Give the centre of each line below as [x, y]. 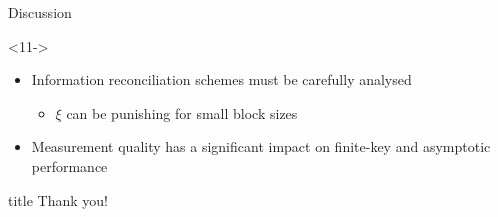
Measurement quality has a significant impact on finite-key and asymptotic [261, 146]
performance [69, 165]
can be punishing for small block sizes [182, 112]
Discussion [40, 12]
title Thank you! [58, 199]
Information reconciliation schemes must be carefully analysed [221, 79]
